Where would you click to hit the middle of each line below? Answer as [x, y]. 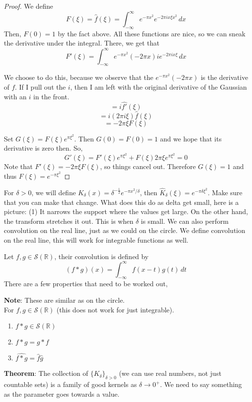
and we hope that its [191, 138]
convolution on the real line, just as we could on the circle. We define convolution [125, 230]
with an [15, 96]
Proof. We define [29, 6]
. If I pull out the [40, 86]
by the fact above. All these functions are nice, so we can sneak [152, 33]
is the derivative [224, 77]
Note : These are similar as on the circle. [64, 300]
